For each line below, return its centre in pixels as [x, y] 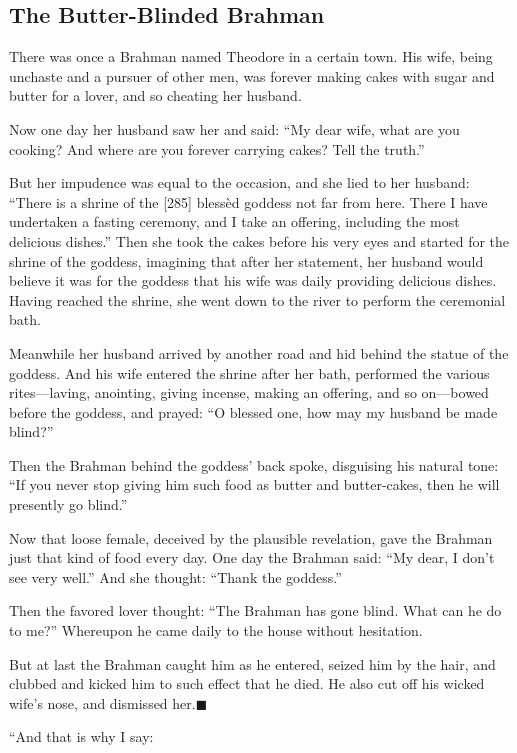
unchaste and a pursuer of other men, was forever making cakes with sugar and [252, 75]
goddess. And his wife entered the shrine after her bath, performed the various [249, 372]
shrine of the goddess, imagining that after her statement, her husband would [246, 260]
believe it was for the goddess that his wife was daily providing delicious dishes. [253, 280]
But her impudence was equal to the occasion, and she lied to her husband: [239, 182]
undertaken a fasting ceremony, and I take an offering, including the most [234, 221]
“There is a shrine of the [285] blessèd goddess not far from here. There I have [248, 201]
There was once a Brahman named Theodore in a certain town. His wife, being [251, 56]
